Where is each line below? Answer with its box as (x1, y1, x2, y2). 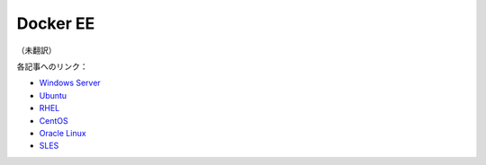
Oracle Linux (39, 127, 86, 138)
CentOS (39, 115, 68, 126)
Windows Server (39, 77, 101, 89)
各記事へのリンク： (16, 61, 88, 72)
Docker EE (16, 13, 95, 33)
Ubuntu (39, 90, 67, 100)
